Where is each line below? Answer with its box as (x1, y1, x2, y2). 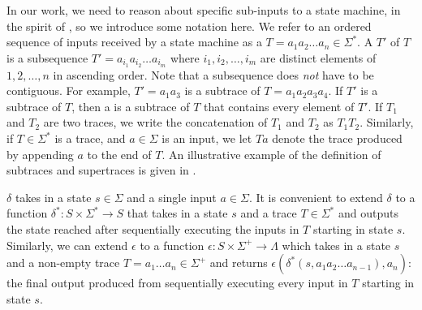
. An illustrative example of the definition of (161, 145, 381, 162)
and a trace (240, 205, 297, 222)
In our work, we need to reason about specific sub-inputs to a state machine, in (6, 2, 401, 18)
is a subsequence (6, 49, 88, 66)
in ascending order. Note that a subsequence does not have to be (53, 66, 374, 83)
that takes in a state (127, 205, 228, 222)
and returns (209, 254, 268, 271)
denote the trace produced (272, 130, 403, 147)
